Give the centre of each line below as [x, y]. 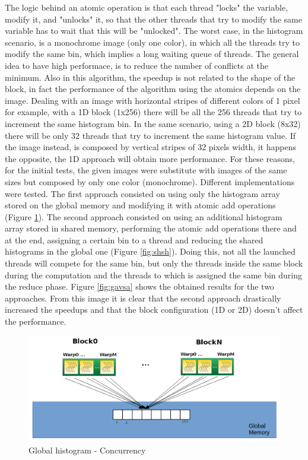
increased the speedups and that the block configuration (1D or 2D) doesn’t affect [154, 310]
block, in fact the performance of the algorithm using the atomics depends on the [153, 89]
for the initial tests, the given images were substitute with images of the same [146, 170]
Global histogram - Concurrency [87, 450]
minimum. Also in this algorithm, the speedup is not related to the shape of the [150, 77]
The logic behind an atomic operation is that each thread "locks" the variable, [147, 7]
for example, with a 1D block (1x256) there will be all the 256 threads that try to [153, 112]
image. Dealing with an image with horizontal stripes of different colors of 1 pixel [153, 100]
